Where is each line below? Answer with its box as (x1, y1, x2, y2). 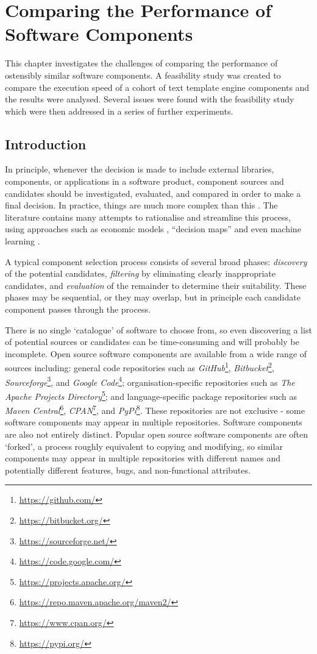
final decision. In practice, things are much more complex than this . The (5, 199, 278, 211)
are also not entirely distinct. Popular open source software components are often (5, 427, 308, 440)
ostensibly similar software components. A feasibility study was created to (5, 68, 281, 81)
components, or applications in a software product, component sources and (5, 175, 284, 188)
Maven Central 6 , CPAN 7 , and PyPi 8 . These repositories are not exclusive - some (5, 402, 305, 416)
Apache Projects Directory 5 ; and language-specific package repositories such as (5, 388, 297, 402)
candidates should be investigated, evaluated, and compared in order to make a (5, 187, 301, 199)
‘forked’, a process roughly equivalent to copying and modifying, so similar (5, 439, 283, 452)
